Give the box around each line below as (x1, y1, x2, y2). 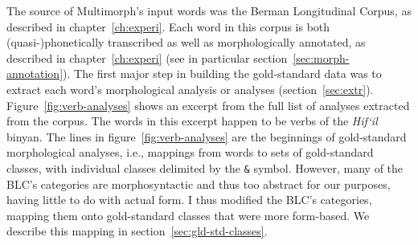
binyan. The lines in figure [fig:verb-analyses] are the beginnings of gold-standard (6, 128, 407, 145)
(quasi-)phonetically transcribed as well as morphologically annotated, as (6, 34, 366, 51)
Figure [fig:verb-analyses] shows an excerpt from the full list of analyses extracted (6, 96, 410, 113)
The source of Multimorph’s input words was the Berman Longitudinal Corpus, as (6, 2, 412, 18)
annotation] (6, 65, 64, 82)
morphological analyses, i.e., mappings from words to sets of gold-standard (6, 144, 374, 161)
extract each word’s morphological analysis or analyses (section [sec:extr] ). (6, 80, 374, 97)
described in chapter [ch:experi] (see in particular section (6, 49, 288, 66)
